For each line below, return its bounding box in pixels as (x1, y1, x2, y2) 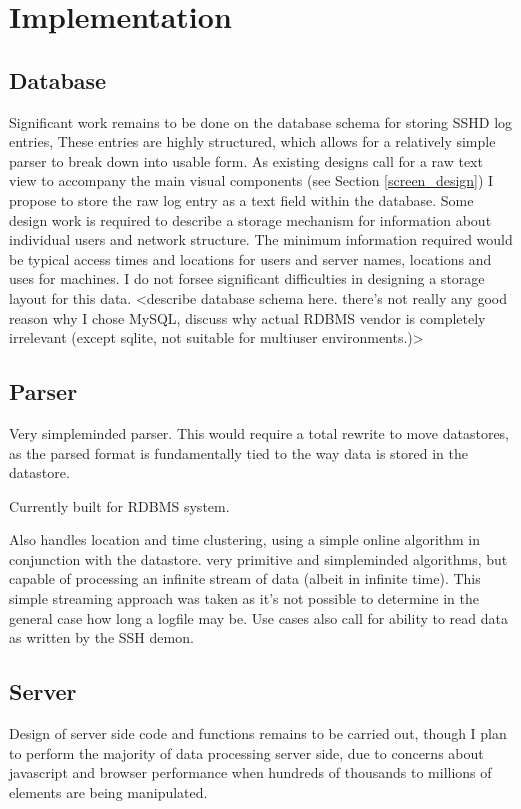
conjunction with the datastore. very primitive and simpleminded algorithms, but (9, 548, 508, 569)
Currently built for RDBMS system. (9, 495, 230, 516)
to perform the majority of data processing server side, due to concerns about (9, 742, 484, 763)
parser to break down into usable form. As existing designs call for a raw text (9, 150, 483, 171)
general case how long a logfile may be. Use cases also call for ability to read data (9, 607, 508, 628)
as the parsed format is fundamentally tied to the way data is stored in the (9, 442, 468, 463)
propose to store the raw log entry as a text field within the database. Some (9, 189, 474, 210)
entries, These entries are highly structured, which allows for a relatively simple (9, 131, 496, 152)
